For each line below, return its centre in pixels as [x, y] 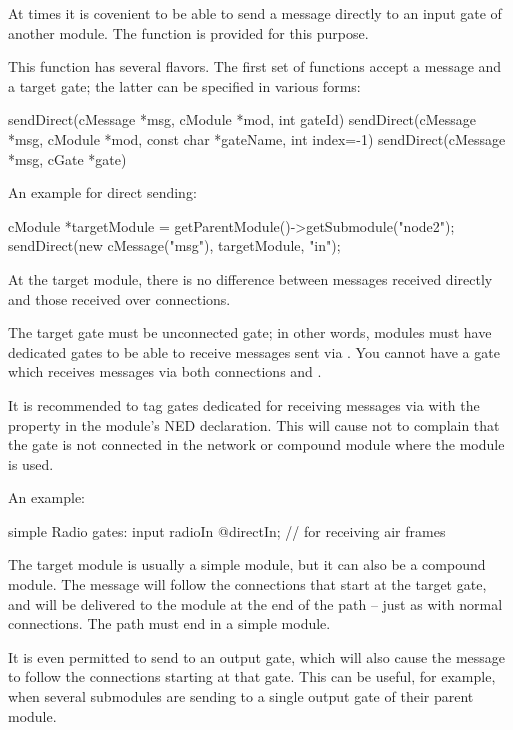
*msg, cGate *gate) [67, 158]
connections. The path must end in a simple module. [169, 623]
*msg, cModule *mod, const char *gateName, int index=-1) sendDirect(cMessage [257, 138]
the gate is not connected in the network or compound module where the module [256, 444]
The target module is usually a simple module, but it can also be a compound [247, 564]
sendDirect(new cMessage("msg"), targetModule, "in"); [174, 245]
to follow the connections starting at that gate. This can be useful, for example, [252, 676]
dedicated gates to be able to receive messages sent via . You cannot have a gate [254, 351]
